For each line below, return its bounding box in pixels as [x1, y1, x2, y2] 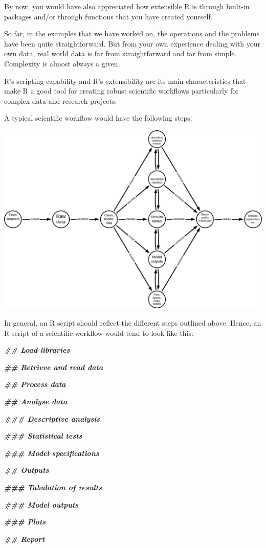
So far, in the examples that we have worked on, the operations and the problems [4, 28, 259, 39]
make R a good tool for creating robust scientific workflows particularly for [4, 85, 239, 96]
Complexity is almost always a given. [4, 58, 120, 68]
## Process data [4, 379, 66, 390]
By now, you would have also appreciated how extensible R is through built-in [4, 1, 250, 11]
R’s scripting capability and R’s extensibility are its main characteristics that [4, 75, 246, 86]
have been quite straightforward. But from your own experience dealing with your [4, 38, 261, 49]
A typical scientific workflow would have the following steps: [4, 112, 192, 123]
